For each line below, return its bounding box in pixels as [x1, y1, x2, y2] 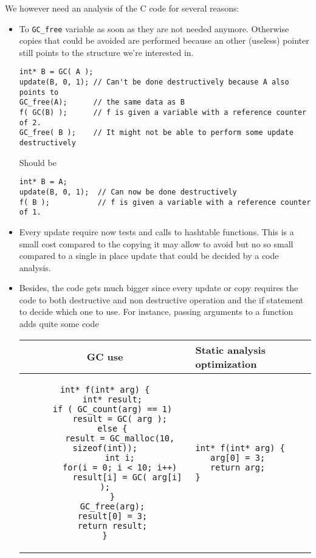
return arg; [210, 462, 266, 472]
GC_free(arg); [80, 501, 145, 511]
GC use [86, 350, 123, 364]
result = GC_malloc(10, [65, 433, 175, 443]
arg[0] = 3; [210, 452, 266, 463]
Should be [19, 156, 57, 168]
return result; [77, 520, 148, 531]
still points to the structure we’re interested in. [19, 46, 194, 58]
